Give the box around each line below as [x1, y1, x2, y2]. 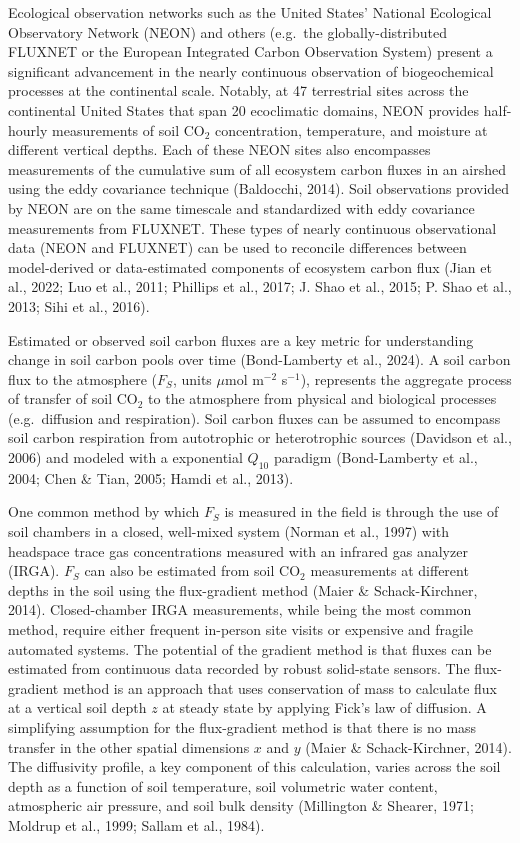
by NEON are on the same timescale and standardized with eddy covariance [8, 197, 475, 218]
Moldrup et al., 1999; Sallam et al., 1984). [8, 814, 265, 835]
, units [172, 368, 212, 389]
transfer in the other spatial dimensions [8, 736, 250, 757]
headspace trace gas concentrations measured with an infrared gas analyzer [8, 540, 468, 561]
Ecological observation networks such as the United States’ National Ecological [8, 2, 492, 22]
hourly [8, 119, 48, 140]
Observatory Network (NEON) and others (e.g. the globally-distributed [8, 21, 447, 42]
